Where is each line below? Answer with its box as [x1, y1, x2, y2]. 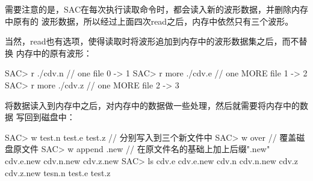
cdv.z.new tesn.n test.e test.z [5, 166, 111, 179]
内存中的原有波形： [16, 46, 92, 59]
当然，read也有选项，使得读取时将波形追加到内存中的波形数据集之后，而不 [5, 35, 299, 48]
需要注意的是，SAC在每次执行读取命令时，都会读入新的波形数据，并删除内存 [5, 3, 308, 15]
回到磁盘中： [24, 111, 75, 123]
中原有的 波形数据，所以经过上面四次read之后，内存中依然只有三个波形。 [5, 14, 294, 27]
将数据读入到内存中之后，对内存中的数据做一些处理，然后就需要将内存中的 [5, 99, 300, 111]
